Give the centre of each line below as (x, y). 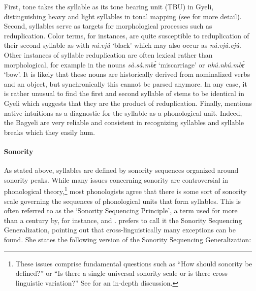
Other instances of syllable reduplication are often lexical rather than (108, 54)
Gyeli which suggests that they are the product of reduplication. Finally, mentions (128, 103)
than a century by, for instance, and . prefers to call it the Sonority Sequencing (123, 220)
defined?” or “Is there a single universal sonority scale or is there (113, 273)
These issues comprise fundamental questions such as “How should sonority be (134, 263)
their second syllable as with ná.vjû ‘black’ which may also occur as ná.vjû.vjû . (123, 45)
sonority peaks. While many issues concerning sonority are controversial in (116, 179)
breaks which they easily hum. (49, 132)
